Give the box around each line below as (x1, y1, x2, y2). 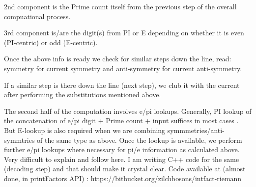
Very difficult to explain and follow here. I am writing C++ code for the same (4, 154, 239, 164)
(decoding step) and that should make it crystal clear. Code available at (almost (4, 163, 246, 174)
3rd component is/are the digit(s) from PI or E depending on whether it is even (4, 27, 244, 38)
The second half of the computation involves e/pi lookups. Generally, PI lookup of (4, 106, 252, 116)
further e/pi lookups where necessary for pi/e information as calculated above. (4, 144, 240, 155)
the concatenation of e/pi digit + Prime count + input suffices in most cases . (4, 115, 239, 126)
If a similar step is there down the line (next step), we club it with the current (4, 80, 240, 90)
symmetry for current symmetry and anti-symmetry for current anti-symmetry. (4, 63, 242, 73)
